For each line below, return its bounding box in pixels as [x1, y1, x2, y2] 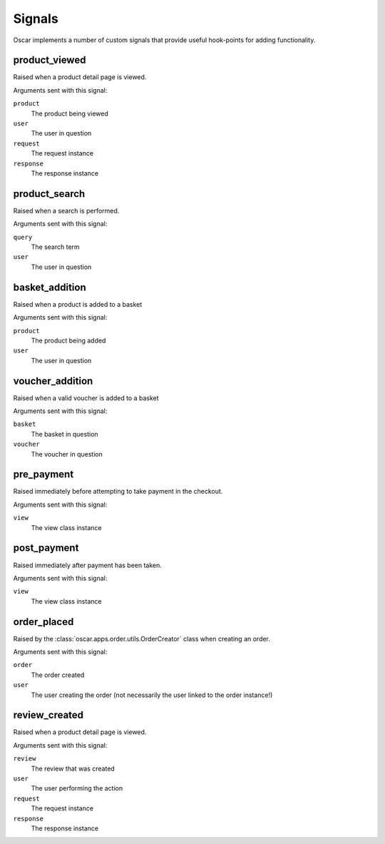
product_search [13, 188, 86, 200]
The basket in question [31, 429, 99, 438]
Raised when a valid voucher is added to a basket [13, 393, 160, 402]
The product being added [31, 336, 106, 345]
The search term [31, 243, 80, 251]
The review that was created [31, 764, 115, 773]
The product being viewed [31, 109, 108, 118]
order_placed [13, 616, 74, 628]
